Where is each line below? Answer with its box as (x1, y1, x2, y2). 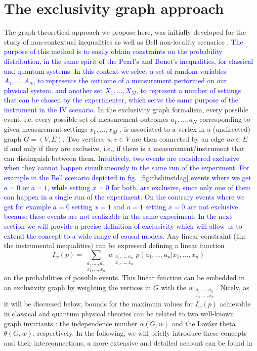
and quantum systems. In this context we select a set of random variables (4, 65, 226, 76)
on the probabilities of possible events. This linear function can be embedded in (4, 272, 245, 283)
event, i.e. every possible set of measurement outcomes (4, 114, 169, 124)
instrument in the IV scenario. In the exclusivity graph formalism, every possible (4, 104, 249, 114)
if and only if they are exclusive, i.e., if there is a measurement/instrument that (4, 143, 245, 153)
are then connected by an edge (132, 133, 224, 144)
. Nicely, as (216, 282, 249, 292)
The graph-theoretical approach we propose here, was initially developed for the (4, 27, 246, 37)
